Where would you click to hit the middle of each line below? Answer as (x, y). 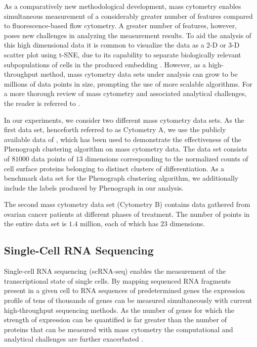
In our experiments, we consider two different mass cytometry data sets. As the (124, 120)
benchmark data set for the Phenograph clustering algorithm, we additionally (121, 178)
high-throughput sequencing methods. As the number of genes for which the (119, 310)
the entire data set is (35, 223)
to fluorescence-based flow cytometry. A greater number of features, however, (121, 25)
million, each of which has (119, 223)
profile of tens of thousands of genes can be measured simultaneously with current (128, 300)
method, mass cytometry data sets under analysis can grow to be (139, 74)
